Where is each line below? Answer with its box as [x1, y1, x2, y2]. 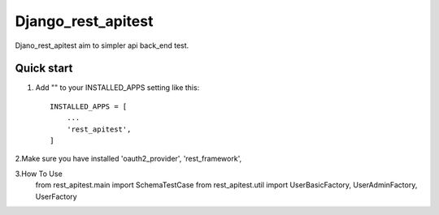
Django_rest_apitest [15, 12, 154, 30]
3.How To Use [15, 169, 63, 178]
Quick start [15, 62, 73, 75]
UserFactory [35, 191, 77, 201]
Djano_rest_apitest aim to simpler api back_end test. [15, 41, 189, 50]
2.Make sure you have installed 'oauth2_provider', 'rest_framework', [15, 154, 242, 164]
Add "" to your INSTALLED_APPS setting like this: [35, 83, 200, 92]
